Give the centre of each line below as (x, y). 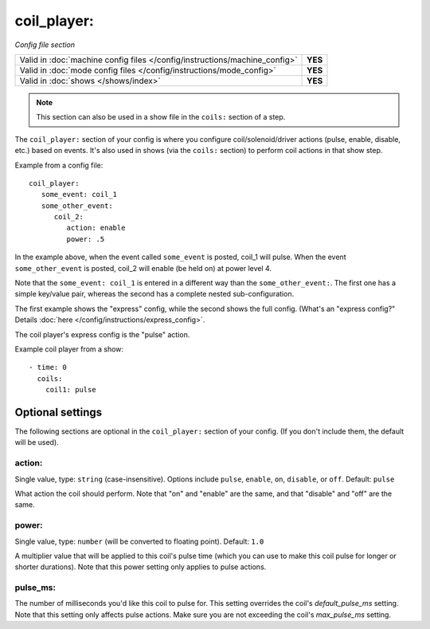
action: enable (96, 228)
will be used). (37, 442)
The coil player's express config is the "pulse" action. (102, 334)
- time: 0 (48, 368)
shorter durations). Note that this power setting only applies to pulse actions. (141, 567)
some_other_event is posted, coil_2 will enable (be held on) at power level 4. (143, 268)
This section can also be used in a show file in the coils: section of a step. (161, 117)
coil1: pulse (70, 390)
